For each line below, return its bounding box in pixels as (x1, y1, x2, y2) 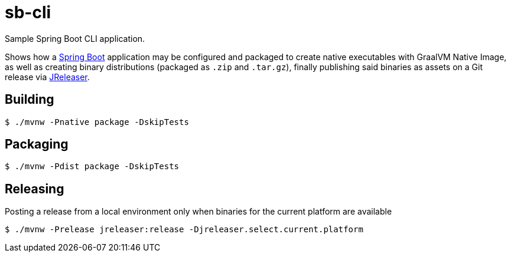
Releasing (5, 181, 64, 196)
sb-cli (5, 2, 51, 22)
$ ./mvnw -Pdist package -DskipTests (5, 162, 180, 172)
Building (5, 92, 54, 107)
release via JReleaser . (5, 71, 90, 82)
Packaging (5, 137, 69, 152)
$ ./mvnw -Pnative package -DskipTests (5, 117, 189, 127)
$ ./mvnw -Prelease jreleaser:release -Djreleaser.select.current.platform (5, 225, 363, 235)
